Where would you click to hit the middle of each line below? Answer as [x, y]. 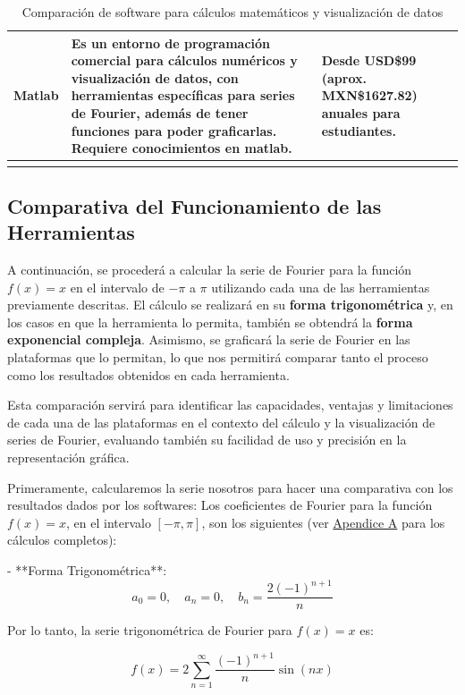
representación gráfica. [68, 458]
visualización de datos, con [155, 77]
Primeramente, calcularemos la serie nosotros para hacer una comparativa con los [230, 487]
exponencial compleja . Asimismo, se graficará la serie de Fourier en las [209, 339]
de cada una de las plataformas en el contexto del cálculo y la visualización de [221, 422]
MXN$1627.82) [369, 95]
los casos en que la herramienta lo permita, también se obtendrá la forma [210, 322]
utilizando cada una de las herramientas [321, 287]
